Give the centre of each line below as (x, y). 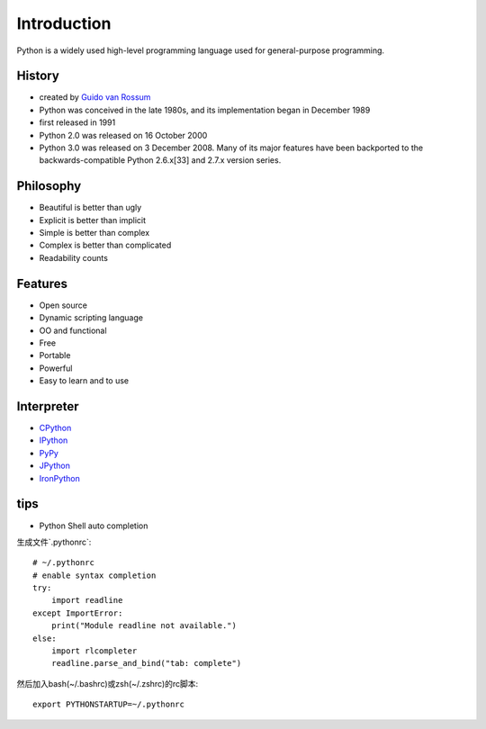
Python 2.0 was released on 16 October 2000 (123, 135)
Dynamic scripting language (91, 318)
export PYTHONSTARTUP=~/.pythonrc (108, 705)
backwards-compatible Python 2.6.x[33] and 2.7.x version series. (160, 160)
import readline (87, 600)
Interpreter (48, 406)
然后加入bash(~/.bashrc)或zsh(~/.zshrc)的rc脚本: (108, 683)
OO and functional (73, 330)
